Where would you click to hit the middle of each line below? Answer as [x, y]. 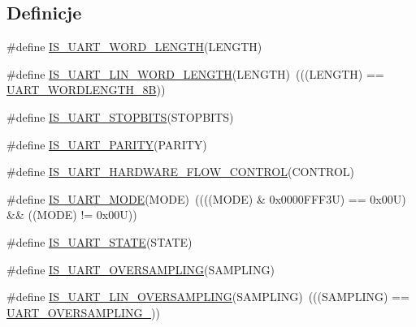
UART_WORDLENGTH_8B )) [86, 90]
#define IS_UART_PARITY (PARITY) [107, 144]
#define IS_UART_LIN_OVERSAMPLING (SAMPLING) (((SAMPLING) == [208, 297]
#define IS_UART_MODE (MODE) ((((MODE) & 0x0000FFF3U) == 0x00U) [206, 198]
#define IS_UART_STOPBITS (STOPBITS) [120, 116]
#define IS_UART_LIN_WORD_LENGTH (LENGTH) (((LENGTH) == [195, 73]
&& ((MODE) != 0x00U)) [72, 215]
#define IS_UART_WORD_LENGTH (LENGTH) [134, 47]
